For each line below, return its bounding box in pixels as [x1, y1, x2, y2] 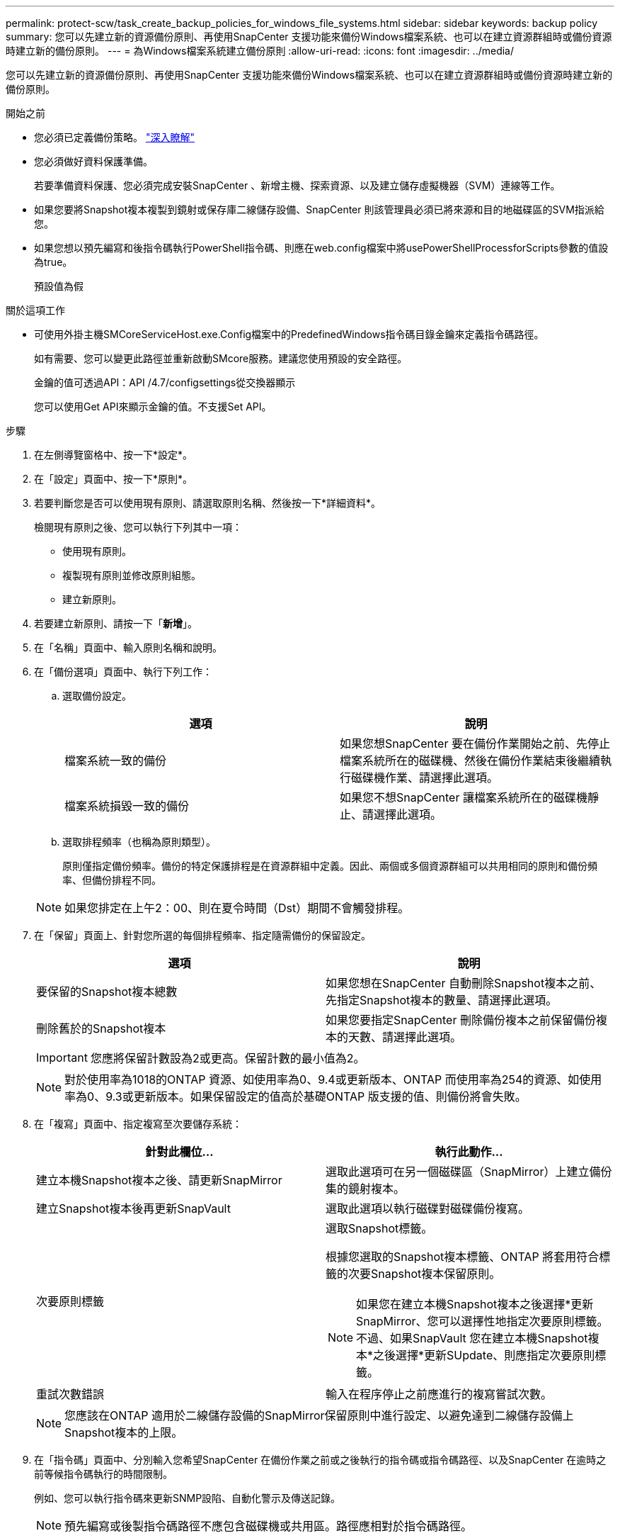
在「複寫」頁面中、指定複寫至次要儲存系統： [34, 1118, 242, 1130]
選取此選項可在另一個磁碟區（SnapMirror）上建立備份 [326, 1164, 612, 1179]
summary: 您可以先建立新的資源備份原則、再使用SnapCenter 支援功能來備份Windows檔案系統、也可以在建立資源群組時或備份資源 [6, 30, 612, 43]
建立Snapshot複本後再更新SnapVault [36, 1201, 231, 1216]
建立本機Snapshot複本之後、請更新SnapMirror [36, 1173, 282, 1187]
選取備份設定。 [62, 690, 132, 702]
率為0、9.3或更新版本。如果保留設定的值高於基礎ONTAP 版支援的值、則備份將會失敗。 [64, 1089, 527, 1104]
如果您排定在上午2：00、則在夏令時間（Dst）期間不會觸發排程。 [64, 901, 410, 915]
